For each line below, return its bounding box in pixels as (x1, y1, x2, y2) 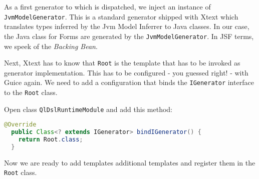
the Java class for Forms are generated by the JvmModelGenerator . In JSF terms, (4, 30, 254, 41)
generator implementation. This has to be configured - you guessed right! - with (4, 67, 248, 77)
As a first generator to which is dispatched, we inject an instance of (4, 1, 211, 11)
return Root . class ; (18, 136, 83, 143)
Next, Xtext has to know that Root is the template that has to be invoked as (4, 57, 240, 68)
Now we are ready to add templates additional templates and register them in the (4, 157, 255, 167)
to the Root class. (4, 87, 58, 97)
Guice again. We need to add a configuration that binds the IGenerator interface (4, 77, 254, 87)
